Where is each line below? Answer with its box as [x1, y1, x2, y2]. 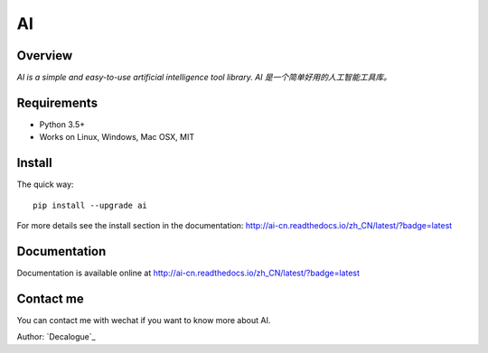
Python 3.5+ [39, 118, 86, 130]
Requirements [16, 95, 99, 110]
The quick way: [16, 179, 74, 190]
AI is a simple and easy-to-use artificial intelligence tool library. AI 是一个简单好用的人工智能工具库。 [16, 72, 392, 83]
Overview [16, 48, 73, 63]
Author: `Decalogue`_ [16, 331, 96, 342]
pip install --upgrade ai [33, 200, 148, 210]
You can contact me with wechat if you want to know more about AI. [16, 314, 271, 325]
